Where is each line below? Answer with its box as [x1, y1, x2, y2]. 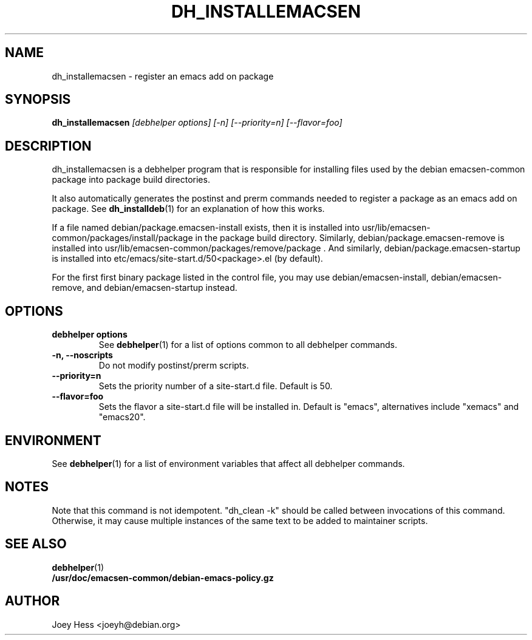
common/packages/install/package [52, 233, 193, 243]
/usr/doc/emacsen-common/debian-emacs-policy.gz [52, 572, 274, 583]
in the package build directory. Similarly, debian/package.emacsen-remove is [195, 233, 505, 243]
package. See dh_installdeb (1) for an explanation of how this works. [52, 203, 325, 214]
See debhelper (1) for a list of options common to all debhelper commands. [98, 339, 397, 350]
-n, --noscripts [52, 350, 113, 361]
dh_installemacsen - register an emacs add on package [52, 70, 274, 81]
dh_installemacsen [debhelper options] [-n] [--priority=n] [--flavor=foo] [52, 117, 343, 128]
